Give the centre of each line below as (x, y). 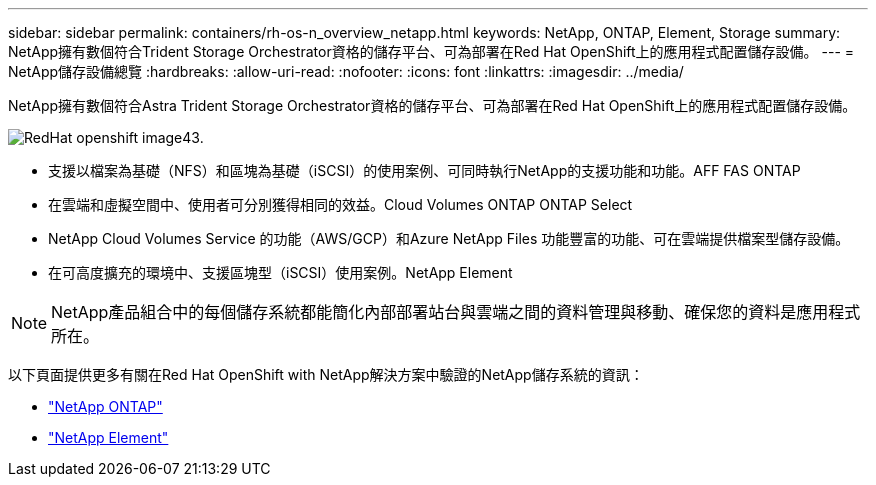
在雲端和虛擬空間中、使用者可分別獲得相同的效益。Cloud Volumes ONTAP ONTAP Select (340, 204)
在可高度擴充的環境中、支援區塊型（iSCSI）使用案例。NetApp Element (280, 272)
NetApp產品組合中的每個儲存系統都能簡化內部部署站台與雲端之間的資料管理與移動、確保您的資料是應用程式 (456, 312)
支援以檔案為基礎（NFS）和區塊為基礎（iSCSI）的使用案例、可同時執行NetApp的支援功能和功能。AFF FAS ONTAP (424, 170)
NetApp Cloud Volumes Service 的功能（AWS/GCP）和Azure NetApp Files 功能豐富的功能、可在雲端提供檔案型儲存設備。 (449, 238)
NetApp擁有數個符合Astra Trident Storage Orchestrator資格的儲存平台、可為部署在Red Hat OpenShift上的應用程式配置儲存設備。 (432, 105)
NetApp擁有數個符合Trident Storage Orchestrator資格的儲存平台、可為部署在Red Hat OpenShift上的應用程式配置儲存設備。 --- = (431, 51)
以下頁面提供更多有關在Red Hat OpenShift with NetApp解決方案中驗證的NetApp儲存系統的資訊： (326, 374)
